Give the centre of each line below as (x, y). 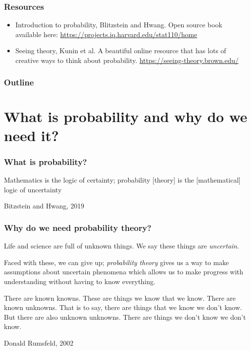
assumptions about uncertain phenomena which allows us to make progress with (124, 272)
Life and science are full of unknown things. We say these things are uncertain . (122, 246)
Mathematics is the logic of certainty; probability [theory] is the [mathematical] (122, 180)
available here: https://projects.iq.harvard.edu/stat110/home (106, 34)
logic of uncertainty (33, 189)
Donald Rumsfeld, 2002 (39, 342)
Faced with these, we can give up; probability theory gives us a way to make (116, 262)
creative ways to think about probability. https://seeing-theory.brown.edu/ (127, 60)
